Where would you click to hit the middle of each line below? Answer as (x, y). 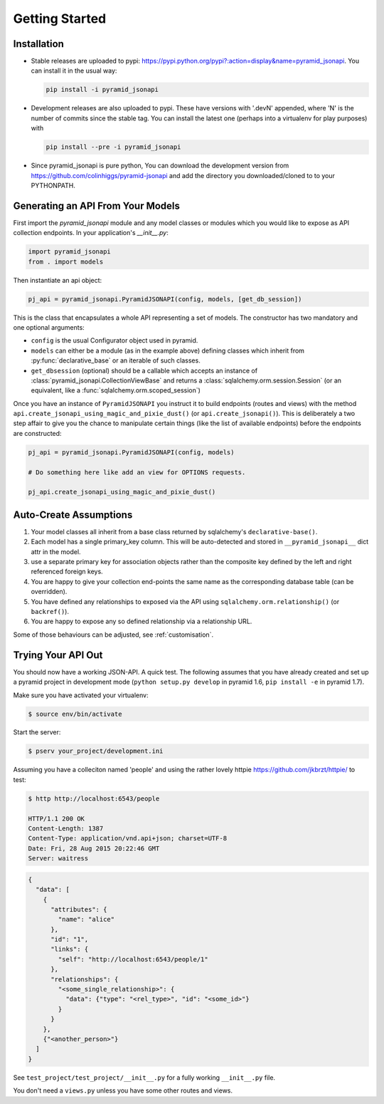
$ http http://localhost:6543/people (94, 798)
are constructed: (37, 433)
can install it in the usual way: (74, 71)
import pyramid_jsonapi (70, 252)
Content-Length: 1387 (66, 829)
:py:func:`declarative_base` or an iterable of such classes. (116, 360)
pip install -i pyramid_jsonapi (102, 90)
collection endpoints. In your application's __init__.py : (91, 233)
